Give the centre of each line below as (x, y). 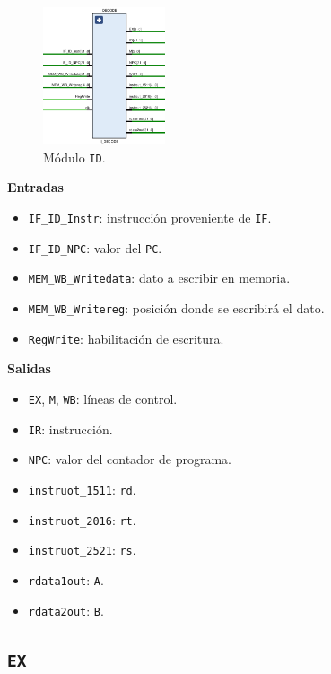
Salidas (29, 368)
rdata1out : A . (66, 579)
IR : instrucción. (70, 429)
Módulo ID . (74, 157)
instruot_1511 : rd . (82, 489)
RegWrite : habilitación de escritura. (126, 338)
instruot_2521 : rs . (82, 550)
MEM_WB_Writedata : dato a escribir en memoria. (159, 278)
